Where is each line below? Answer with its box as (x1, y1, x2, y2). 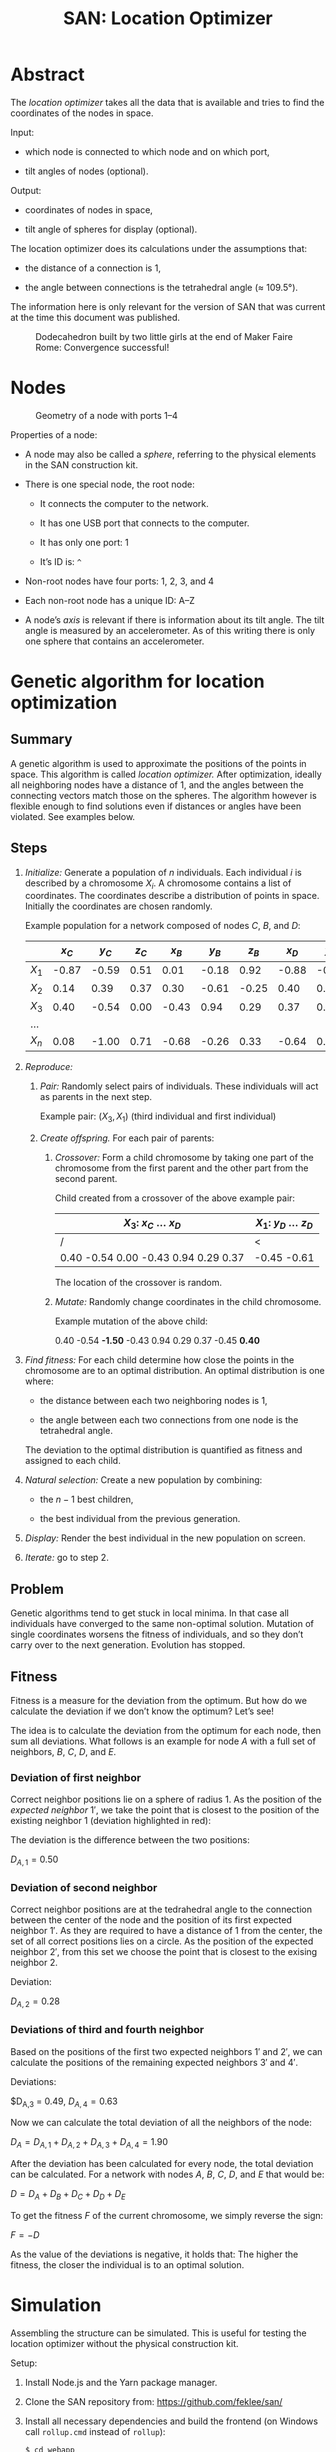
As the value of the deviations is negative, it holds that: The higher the (10, 2248, 299, 2260)
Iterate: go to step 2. (24, 1552, 110, 1564)
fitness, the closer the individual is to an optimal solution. (10, 2258, 245, 2271)
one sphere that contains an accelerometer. (24, 635, 205, 647)
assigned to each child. (24, 1455, 122, 1467)
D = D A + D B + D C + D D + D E (10, 2188, 126, 2202)
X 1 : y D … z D (254, 1216, 313, 1232)
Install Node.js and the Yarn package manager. (24, 2376, 218, 2388)
